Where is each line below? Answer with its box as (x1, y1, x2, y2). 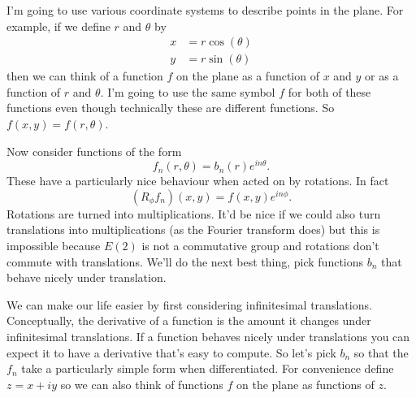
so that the (353, 344, 409, 361)
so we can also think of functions (60, 375, 223, 392)
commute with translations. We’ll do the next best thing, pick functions (6, 253, 364, 270)
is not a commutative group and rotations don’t (141, 237, 379, 254)
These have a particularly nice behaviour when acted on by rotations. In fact (6, 172, 389, 189)
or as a (365, 67, 399, 84)
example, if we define (6, 17, 110, 34)
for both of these (288, 83, 371, 100)
